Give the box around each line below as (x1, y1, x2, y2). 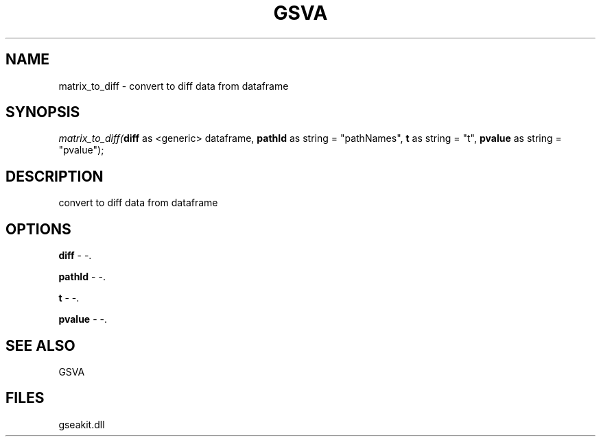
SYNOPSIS (5, 103, 80, 121)
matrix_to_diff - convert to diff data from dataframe (58, 79, 289, 92)
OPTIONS (5, 220, 71, 238)
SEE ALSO (5, 336, 75, 354)
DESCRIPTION (5, 167, 104, 185)
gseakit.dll (58, 418, 105, 430)
